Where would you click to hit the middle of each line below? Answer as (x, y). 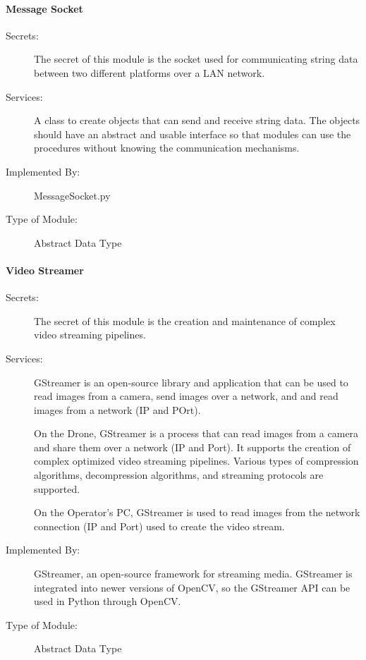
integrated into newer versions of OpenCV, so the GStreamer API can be (192, 587)
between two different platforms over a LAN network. (150, 72)
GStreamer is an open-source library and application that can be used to (191, 382)
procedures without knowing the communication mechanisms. (167, 148)
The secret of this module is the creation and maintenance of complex (185, 320)
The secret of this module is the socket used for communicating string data (196, 59)
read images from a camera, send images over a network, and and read (186, 396)
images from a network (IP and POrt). (117, 409)
